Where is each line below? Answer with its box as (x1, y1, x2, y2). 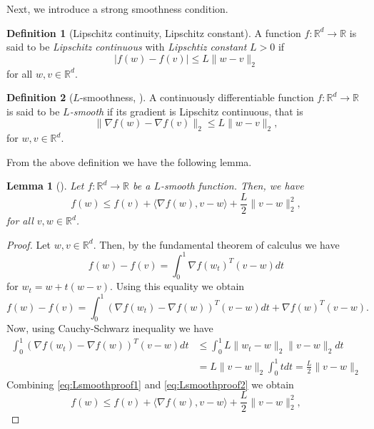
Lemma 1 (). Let (6, 178, 84, 193)
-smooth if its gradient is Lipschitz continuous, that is (69, 103, 303, 118)
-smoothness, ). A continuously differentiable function (79, 90, 314, 105)
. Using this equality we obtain (110, 279, 245, 294)
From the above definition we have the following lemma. (6, 154, 252, 169)
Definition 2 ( (6, 90, 74, 105)
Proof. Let (6, 237, 51, 252)
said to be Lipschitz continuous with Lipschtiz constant (6, 39, 247, 54)
